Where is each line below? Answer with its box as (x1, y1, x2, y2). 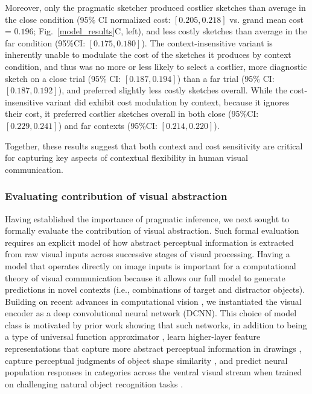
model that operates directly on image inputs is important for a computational (5, 259, 296, 272)
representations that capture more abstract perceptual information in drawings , (5, 342, 302, 355)
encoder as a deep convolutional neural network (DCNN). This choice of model (5, 307, 297, 319)
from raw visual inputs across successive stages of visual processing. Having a (5, 248, 290, 260)
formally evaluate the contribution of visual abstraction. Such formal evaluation (5, 224, 299, 237)
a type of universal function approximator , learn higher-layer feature (5, 330, 261, 343)
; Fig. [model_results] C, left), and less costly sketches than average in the (33, 25, 307, 37)
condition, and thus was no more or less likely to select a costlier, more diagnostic (5, 60, 307, 72)
